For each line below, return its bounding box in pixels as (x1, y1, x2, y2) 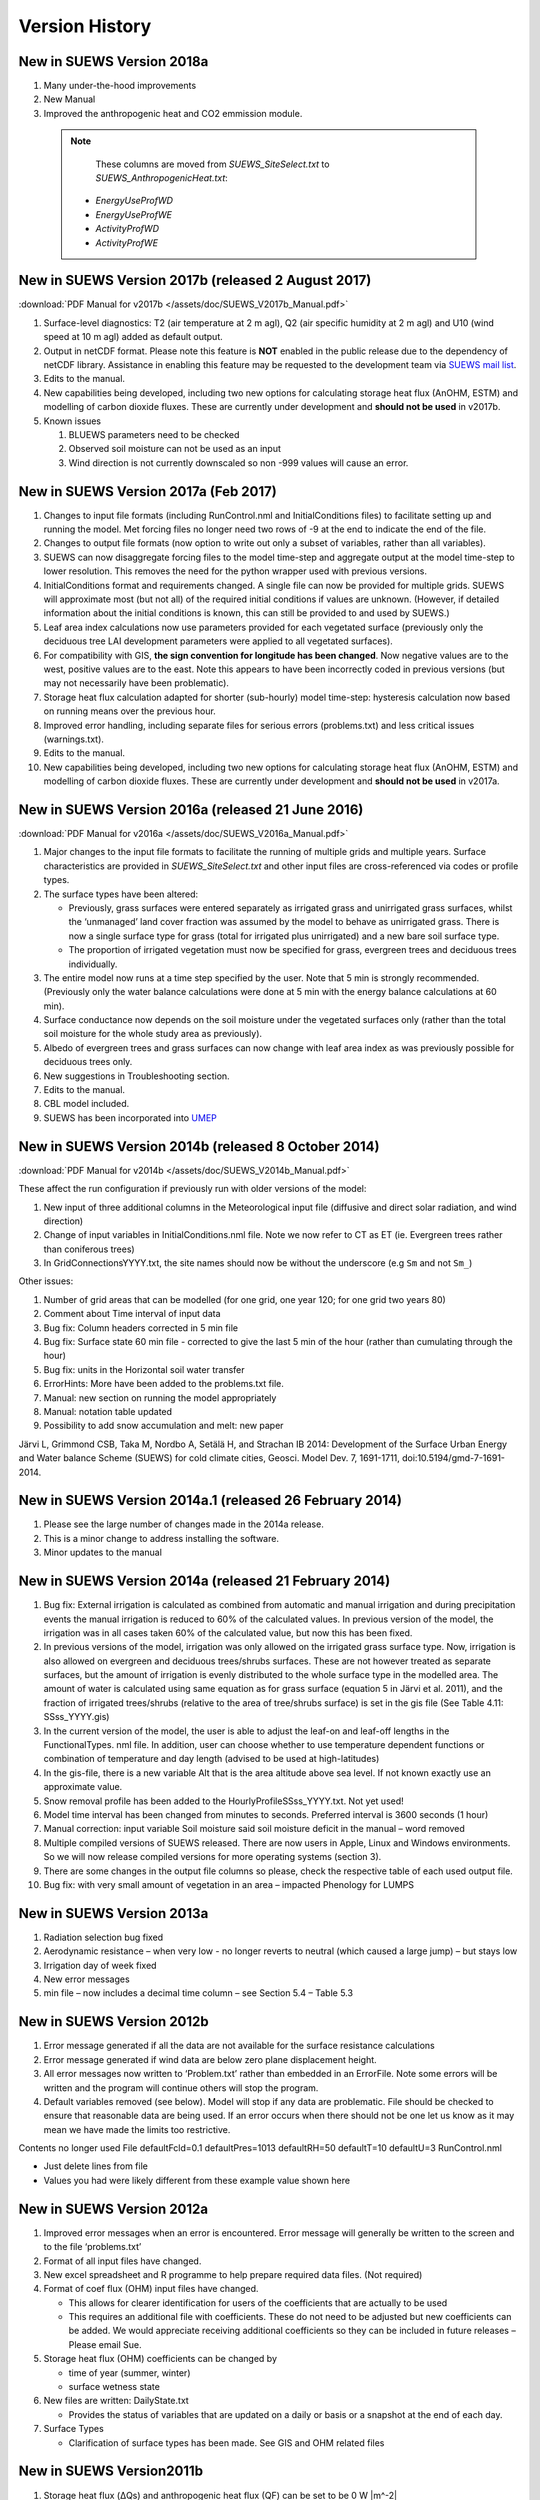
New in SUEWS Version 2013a (18, 1905, 209, 1922)
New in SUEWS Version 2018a (18, 53, 209, 70)
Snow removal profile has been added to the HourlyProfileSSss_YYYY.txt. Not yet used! (43, 1795, 404, 1807)
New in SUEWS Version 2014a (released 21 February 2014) (18, 1573, 391, 1590)
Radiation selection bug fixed (43, 1931, 164, 1943)
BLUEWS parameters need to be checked (68, 429, 240, 440)
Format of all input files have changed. (43, 2255, 202, 2267)
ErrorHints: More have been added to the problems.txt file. (43, 1378, 285, 1390)
